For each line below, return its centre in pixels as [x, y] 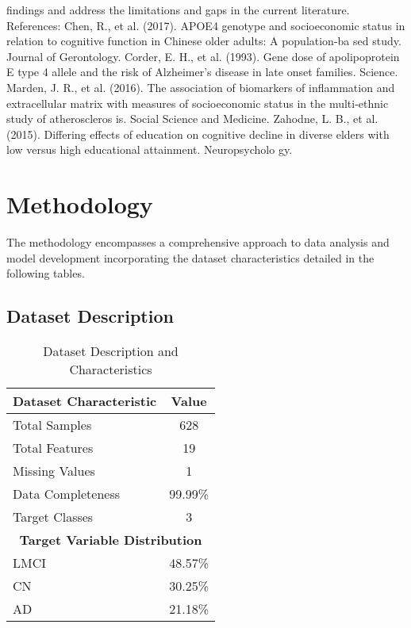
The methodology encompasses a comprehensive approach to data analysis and [198, 242]
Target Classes [53, 517]
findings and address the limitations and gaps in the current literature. [178, 10]
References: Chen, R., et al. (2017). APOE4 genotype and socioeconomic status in [206, 25]
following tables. [46, 273]
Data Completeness [67, 494]
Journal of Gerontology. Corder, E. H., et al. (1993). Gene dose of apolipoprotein [203, 56]
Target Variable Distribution [111, 540]
